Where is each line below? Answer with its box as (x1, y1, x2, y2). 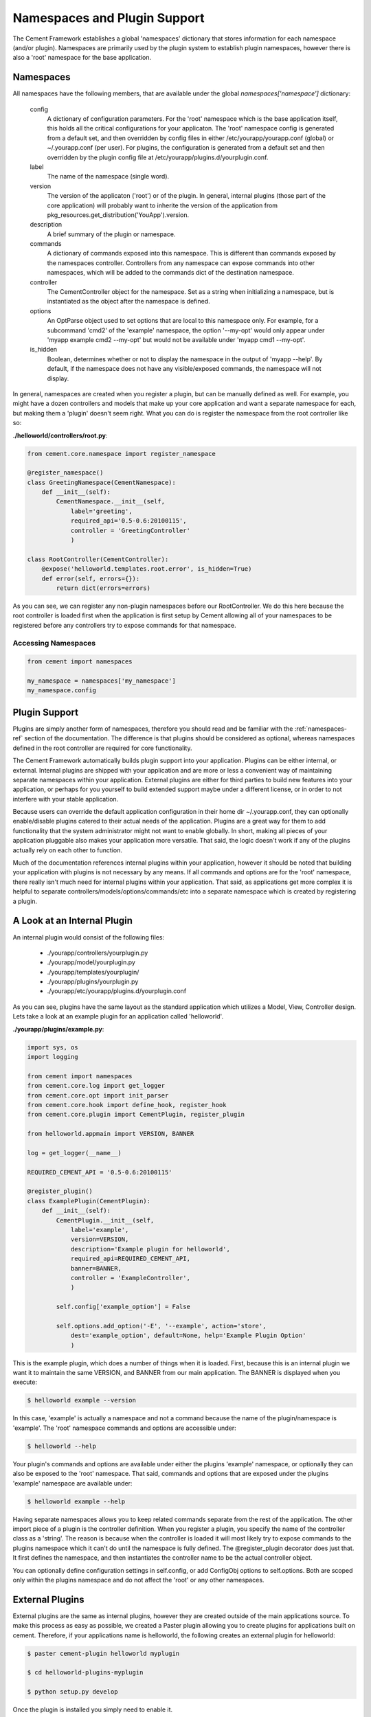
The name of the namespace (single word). (47, 172, 170, 181)
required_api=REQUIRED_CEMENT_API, (70, 1255, 190, 1263)
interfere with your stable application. (12, 795, 119, 803)
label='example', (70, 1226, 129, 1234)
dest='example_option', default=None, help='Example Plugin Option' (70, 1332, 306, 1339)
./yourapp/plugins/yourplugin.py (47, 977, 139, 986)
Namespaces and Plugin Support (12, 10, 205, 25)
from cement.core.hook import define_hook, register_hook (27, 1101, 227, 1108)
